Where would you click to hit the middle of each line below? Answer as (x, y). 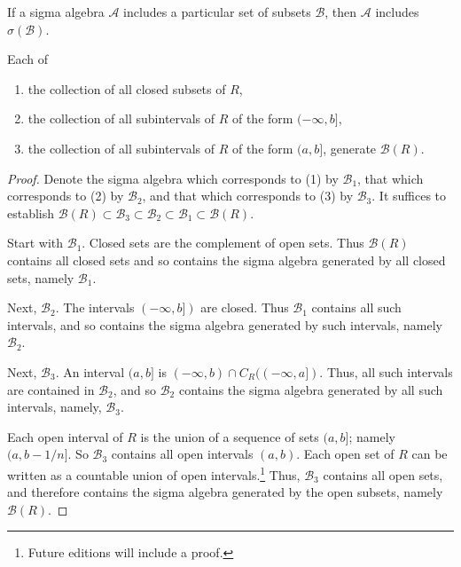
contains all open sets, (383, 474)
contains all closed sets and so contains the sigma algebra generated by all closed (227, 260)
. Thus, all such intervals (386, 371)
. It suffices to (409, 196)
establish (31, 213)
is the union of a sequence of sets (230, 436)
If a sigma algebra (56, 12)
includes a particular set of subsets (217, 12)
